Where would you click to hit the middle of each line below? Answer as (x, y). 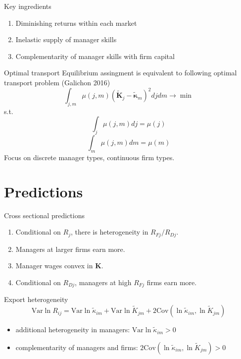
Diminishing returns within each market (76, 23)
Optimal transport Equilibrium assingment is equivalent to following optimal (120, 73)
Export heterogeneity (36, 299)
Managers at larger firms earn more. (70, 249)
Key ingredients (28, 6)
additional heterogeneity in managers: (73, 329)
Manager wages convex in (54, 266)
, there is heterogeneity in (109, 232)
